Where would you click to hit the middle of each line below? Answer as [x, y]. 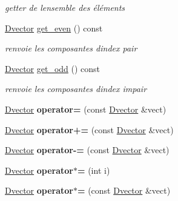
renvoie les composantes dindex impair [76, 89]
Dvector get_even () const [54, 28]
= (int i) [94, 170]
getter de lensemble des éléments [65, 7]
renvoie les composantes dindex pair [71, 48]
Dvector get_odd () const [53, 68]
